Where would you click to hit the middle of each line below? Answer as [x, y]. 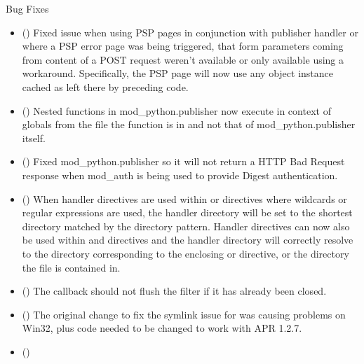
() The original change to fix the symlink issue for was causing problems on [184, 314]
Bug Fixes [27, 8]
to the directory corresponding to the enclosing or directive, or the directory [186, 253]
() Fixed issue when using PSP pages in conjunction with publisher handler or [190, 32]
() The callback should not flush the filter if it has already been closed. [174, 291]
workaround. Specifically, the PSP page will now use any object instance [178, 73]
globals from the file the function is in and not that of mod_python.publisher [189, 124]
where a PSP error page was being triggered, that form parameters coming [183, 46]
